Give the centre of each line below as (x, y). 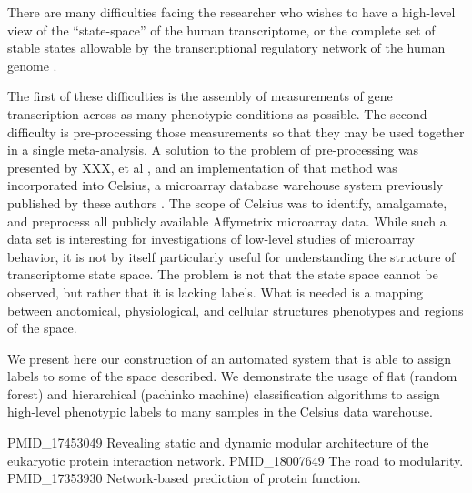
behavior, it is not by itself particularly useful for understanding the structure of (231, 256)
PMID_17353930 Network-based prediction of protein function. (184, 478)
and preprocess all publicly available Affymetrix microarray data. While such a (227, 221)
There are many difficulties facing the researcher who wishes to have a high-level (231, 12)
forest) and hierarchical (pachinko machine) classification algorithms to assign (224, 393)
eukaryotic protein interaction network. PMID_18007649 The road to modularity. (236, 460)
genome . (32, 65)
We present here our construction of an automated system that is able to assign (229, 358)
